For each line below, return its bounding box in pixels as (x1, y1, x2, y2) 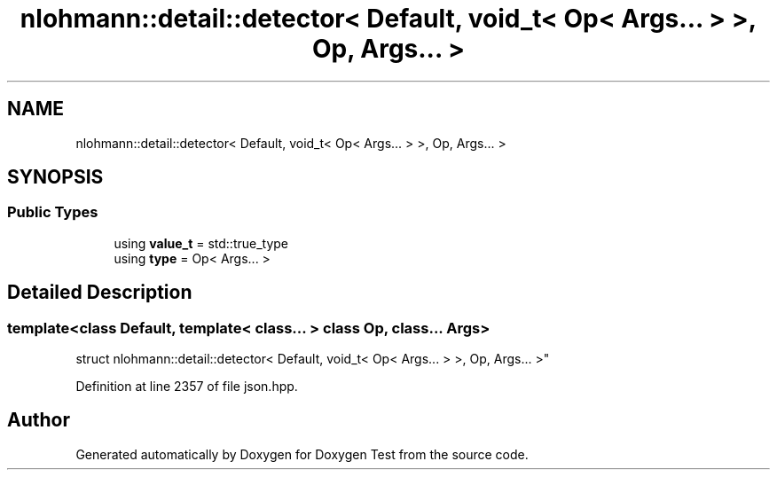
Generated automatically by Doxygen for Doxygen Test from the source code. (75, 446, 529, 462)
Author (7, 409, 70, 432)
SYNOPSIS (7, 166, 104, 189)
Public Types (7, 203, 98, 222)
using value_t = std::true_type (114, 235, 289, 251)
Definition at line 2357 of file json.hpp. (75, 379, 298, 395)
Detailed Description (7, 281, 192, 304)
